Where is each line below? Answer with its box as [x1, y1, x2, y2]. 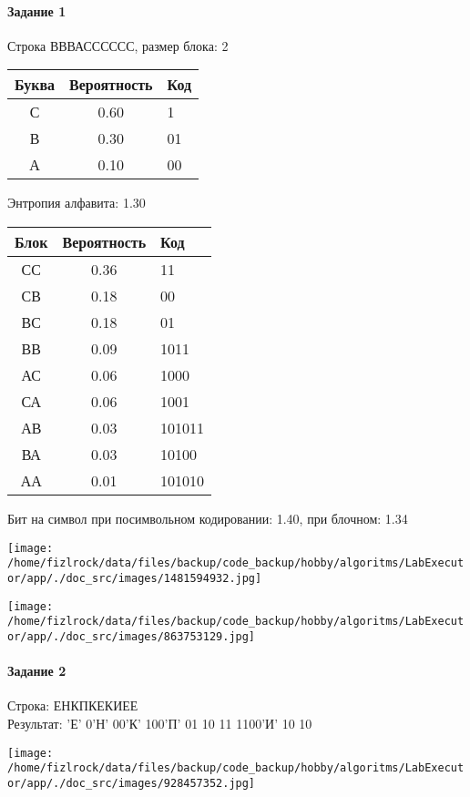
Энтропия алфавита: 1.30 [7, 193, 146, 212]
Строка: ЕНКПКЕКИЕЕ [7, 696, 138, 715]
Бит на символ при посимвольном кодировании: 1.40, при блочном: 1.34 [7, 508, 408, 527]
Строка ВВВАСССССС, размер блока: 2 [7, 36, 229, 55]
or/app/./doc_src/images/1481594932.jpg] [7, 571, 262, 585]
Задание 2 [7, 661, 66, 680]
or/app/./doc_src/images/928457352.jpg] [7, 776, 256, 790]
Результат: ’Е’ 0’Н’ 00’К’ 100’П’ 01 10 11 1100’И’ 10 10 [7, 713, 312, 732]
